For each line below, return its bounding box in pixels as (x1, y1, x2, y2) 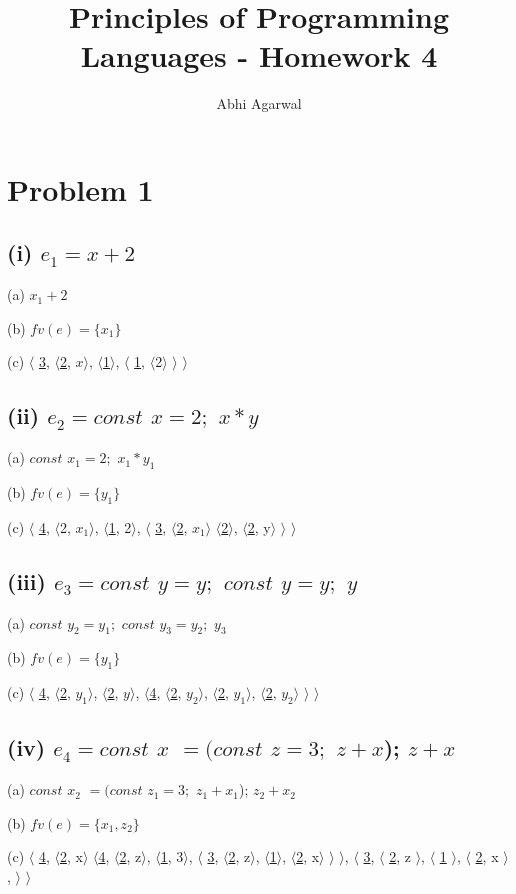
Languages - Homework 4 (80, 35, 438, 76)
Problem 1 (7, 168, 154, 209)
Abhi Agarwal (216, 93, 302, 114)
